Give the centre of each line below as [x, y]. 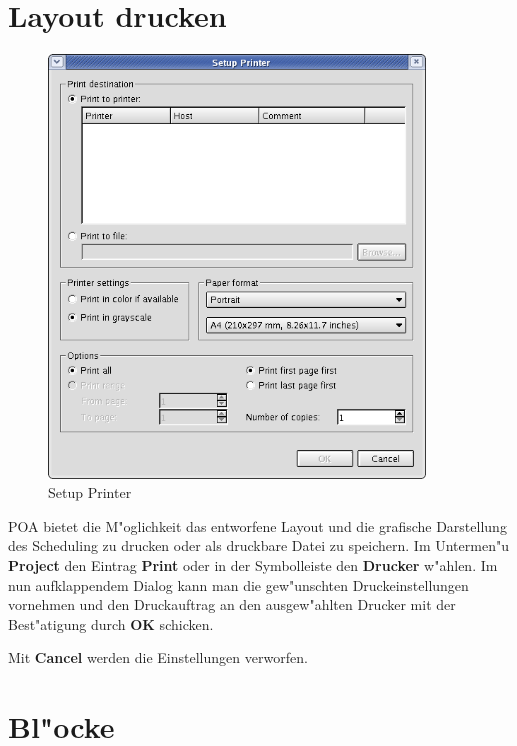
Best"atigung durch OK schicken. [111, 623]
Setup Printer [90, 492]
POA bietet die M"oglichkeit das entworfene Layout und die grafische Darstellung [257, 525]
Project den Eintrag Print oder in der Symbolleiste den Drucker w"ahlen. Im [253, 565]
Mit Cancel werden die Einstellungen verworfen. [158, 657]
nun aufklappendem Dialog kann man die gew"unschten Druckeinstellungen [238, 584]
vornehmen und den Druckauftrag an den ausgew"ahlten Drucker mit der [232, 604]
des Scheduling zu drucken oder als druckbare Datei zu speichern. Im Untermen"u [258, 545]
